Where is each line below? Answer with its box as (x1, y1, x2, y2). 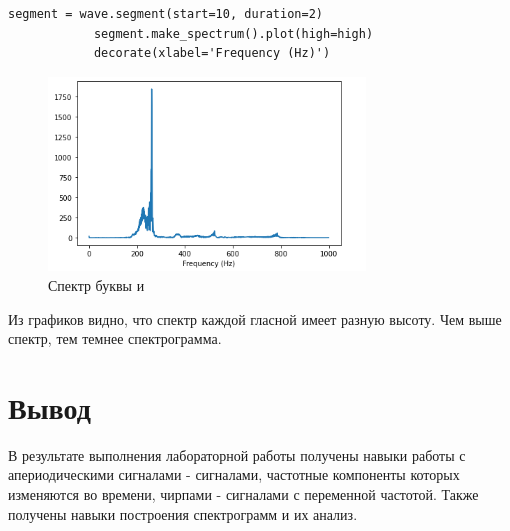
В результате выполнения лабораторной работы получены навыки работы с (8, 444, 466, 465)
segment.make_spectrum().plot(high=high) (93, 26, 374, 41)
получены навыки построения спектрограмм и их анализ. (8, 503, 358, 524)
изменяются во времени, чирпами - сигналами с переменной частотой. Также (8, 484, 479, 505)
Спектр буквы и (48, 274, 145, 295)
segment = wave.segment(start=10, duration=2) (8, 7, 323, 21)
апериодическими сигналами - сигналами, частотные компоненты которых (8, 464, 460, 485)
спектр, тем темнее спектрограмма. (8, 328, 222, 349)
